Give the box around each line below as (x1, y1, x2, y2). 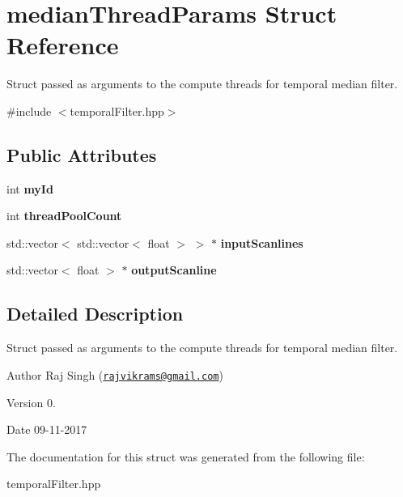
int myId (6, 180, 53, 197)
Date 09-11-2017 (6, 421, 87, 438)
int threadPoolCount (6, 207, 122, 224)
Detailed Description (6, 301, 184, 326)
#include (6, 102, 52, 119)
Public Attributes (6, 142, 157, 167)
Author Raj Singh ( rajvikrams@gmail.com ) (6, 366, 223, 383)
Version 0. (6, 393, 56, 410)
